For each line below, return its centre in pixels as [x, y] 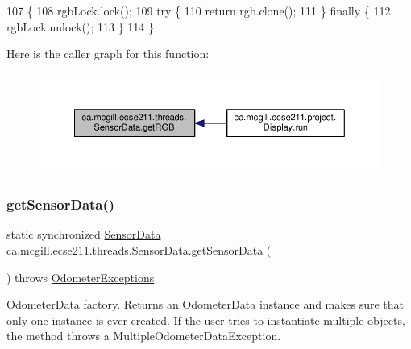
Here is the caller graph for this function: [108, 54]
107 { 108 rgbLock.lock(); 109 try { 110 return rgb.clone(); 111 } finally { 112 [199, 10]
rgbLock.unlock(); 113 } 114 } [81, 26]
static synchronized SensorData [84, 234]
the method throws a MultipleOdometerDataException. [144, 336]
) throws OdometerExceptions [81, 277]
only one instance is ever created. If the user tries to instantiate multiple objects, [206, 320]
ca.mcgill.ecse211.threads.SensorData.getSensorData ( [139, 250]
